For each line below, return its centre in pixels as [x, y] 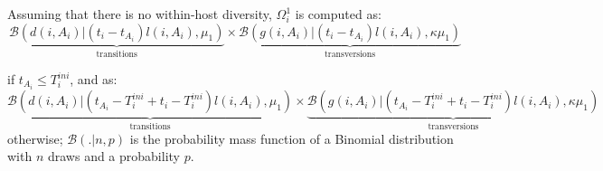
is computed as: [338, 14]
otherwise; [35, 138]
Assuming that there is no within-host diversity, [140, 14]
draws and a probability [113, 156]
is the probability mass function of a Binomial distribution [292, 138]
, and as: [94, 79]
